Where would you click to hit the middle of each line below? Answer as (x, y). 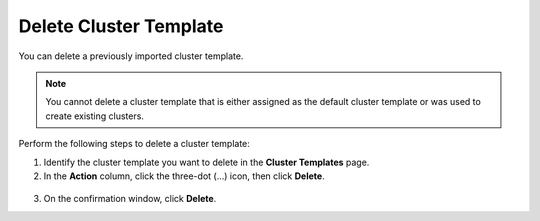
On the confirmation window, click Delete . (130, 199)
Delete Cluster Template (121, 26)
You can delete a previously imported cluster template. (131, 56)
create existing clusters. (95, 116)
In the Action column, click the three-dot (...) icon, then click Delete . (184, 176)
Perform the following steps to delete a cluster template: (134, 144)
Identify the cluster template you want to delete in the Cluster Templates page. (206, 162)
